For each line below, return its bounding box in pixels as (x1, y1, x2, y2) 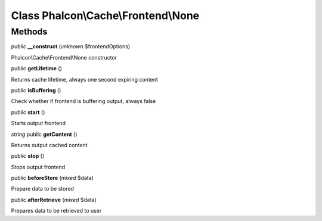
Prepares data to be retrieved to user (11, 207, 102, 214)
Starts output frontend (11, 120, 66, 127)
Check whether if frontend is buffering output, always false (11, 98, 156, 105)
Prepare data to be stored (11, 185, 75, 192)
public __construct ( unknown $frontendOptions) (11, 43, 131, 50)
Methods (11, 26, 48, 37)
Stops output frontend (11, 163, 66, 170)
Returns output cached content (11, 141, 88, 148)
